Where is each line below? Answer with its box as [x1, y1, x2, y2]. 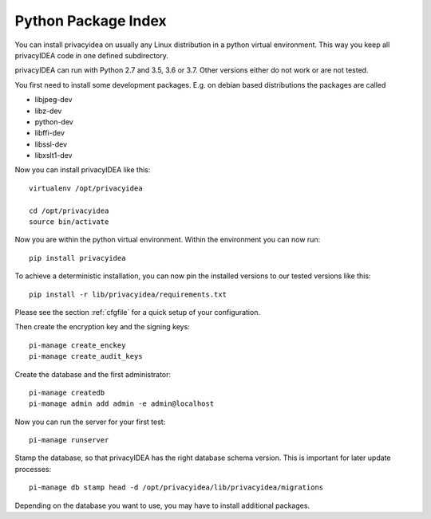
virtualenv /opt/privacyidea [29, 183, 143, 193]
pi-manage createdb [29, 387, 105, 397]
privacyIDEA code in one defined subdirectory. [14, 50, 169, 60]
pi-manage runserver [29, 435, 109, 445]
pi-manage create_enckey [29, 340, 126, 350]
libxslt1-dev [34, 151, 73, 160]
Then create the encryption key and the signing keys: [14, 322, 191, 332]
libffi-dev [34, 128, 65, 138]
